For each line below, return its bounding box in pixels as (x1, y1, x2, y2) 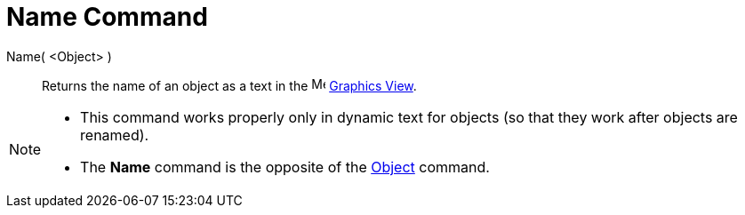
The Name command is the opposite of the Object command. (80, 157, 490, 176)
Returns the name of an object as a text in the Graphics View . (42, 77, 417, 93)
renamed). (80, 125, 149, 144)
